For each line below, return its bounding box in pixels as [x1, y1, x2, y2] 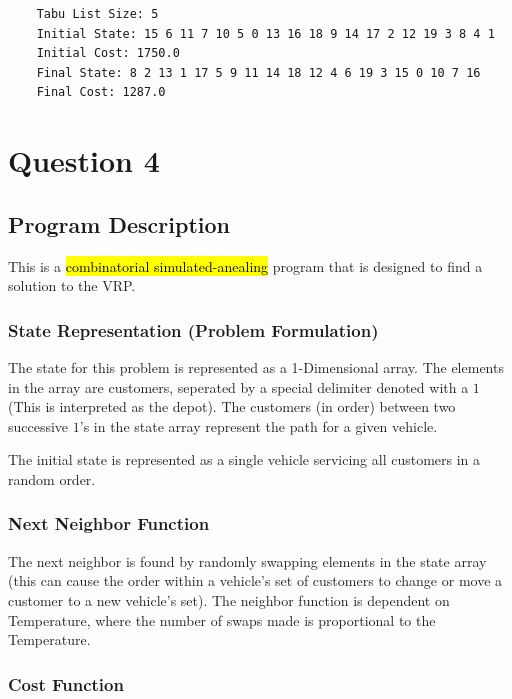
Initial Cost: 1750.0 [36, 46, 180, 61]
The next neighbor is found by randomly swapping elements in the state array [8, 550, 487, 571]
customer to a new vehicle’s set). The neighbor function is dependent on [8, 589, 450, 610]
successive [8, 415, 69, 436]
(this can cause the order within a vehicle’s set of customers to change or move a [8, 570, 503, 591]
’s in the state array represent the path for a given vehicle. [79, 415, 438, 436]
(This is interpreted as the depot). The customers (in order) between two [8, 396, 456, 417]
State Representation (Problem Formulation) [8, 317, 379, 342]
